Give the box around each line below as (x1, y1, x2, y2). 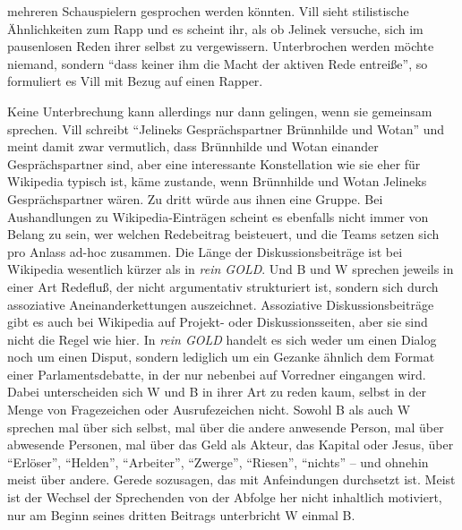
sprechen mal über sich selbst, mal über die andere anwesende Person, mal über (7, 417, 444, 436)
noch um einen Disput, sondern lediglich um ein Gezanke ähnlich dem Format (7, 347, 435, 366)
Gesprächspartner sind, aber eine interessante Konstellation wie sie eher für (7, 154, 421, 173)
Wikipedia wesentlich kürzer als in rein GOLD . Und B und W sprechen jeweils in (7, 260, 454, 278)
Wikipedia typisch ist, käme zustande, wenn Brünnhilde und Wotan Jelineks (7, 172, 427, 191)
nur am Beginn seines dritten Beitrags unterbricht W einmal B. (7, 505, 355, 524)
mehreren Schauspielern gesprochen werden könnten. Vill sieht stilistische (7, 2, 409, 20)
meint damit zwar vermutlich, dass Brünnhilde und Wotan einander (7, 137, 379, 156)
